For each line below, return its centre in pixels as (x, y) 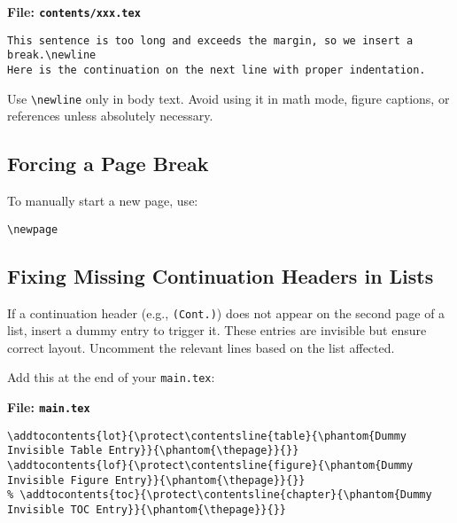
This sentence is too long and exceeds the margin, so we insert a (210, 40)
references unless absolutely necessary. (110, 116)
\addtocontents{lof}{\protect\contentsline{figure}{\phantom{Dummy (210, 465)
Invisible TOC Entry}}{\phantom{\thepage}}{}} (147, 509)
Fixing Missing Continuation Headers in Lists (221, 275)
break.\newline (52, 55)
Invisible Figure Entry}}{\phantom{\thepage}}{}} (156, 480)
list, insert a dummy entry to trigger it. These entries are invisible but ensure (217, 330)
